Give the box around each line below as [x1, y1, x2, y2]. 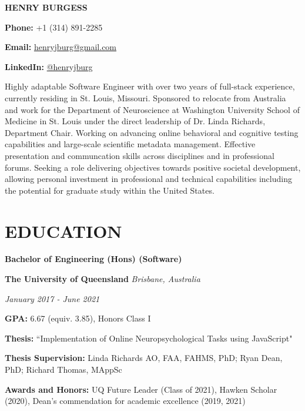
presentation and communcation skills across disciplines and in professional [5, 149, 274, 161]
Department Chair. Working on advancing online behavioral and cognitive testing [5, 126, 299, 138]
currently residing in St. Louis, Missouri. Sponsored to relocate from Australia [5, 91, 286, 104]
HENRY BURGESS [5, 1, 88, 13]
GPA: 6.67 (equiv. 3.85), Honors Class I [5, 312, 151, 324]
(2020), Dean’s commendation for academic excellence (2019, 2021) [5, 395, 246, 407]
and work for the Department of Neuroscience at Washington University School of [5, 103, 300, 115]
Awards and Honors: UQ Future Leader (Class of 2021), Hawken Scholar [5, 383, 277, 395]
